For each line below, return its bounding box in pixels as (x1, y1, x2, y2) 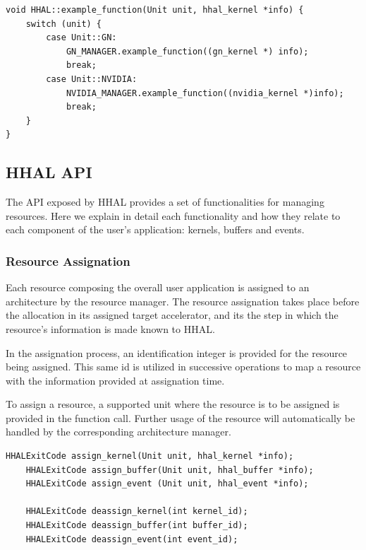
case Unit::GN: (46, 33, 117, 43)
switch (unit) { (25, 18, 102, 29)
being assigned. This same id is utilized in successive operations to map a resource (6, 359, 361, 374)
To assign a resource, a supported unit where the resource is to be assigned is (6, 397, 340, 411)
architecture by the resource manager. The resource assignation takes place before (6, 293, 360, 308)
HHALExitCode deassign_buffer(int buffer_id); (25, 520, 248, 531)
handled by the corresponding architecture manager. (6, 424, 231, 439)
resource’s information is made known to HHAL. (6, 321, 215, 336)
